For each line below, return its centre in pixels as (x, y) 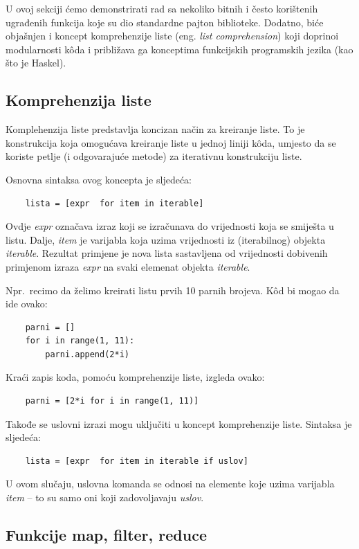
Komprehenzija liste (79, 100)
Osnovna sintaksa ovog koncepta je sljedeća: (99, 179)
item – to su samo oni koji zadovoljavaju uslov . (105, 497)
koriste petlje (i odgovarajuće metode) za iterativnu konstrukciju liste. (154, 156)
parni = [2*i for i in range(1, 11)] (112, 401)
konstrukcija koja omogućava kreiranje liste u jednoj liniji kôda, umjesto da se (171, 142)
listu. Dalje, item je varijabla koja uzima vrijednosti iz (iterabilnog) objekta (166, 239)
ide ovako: (27, 304)
